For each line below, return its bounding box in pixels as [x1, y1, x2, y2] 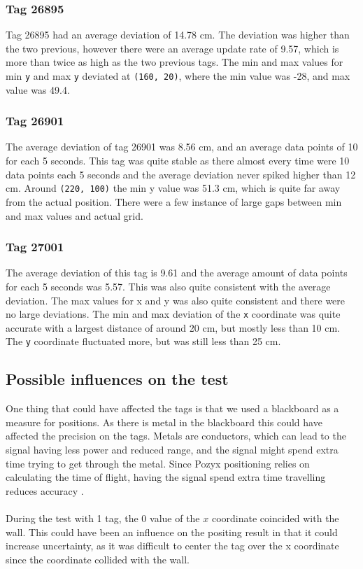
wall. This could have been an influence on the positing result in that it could [6, 524, 338, 539]
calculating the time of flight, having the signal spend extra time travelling [6, 470, 326, 484]
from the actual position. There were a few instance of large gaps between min [6, 194, 342, 209]
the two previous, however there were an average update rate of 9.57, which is [6, 41, 339, 55]
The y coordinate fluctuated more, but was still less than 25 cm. [6, 334, 281, 349]
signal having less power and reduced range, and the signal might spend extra [6, 442, 339, 456]
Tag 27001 [6, 238, 64, 255]
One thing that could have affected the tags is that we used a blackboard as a [6, 401, 339, 416]
